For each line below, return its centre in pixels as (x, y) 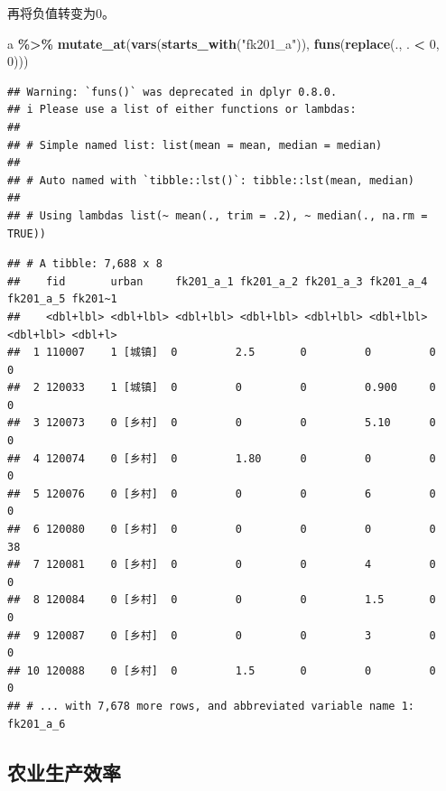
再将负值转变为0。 (61, 13)
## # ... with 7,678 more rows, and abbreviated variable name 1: (211, 706)
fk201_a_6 (37, 724)
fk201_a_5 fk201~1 (62, 299)
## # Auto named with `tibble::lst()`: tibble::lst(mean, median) (211, 180)
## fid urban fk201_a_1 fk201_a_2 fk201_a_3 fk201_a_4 (218, 281)
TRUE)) (27, 233)
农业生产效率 (64, 772)
